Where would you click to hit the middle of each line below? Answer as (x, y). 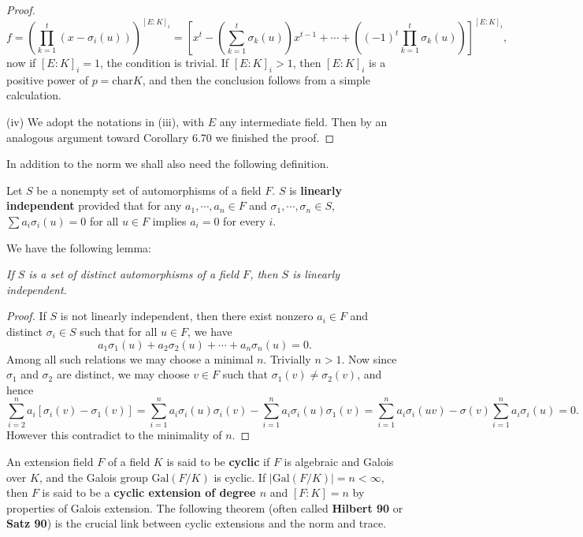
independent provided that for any (94, 205)
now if (21, 63)
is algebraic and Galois (339, 462)
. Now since (369, 358)
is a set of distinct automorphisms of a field (134, 274)
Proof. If (26, 316)
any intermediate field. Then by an (303, 122)
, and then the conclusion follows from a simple (256, 79)
